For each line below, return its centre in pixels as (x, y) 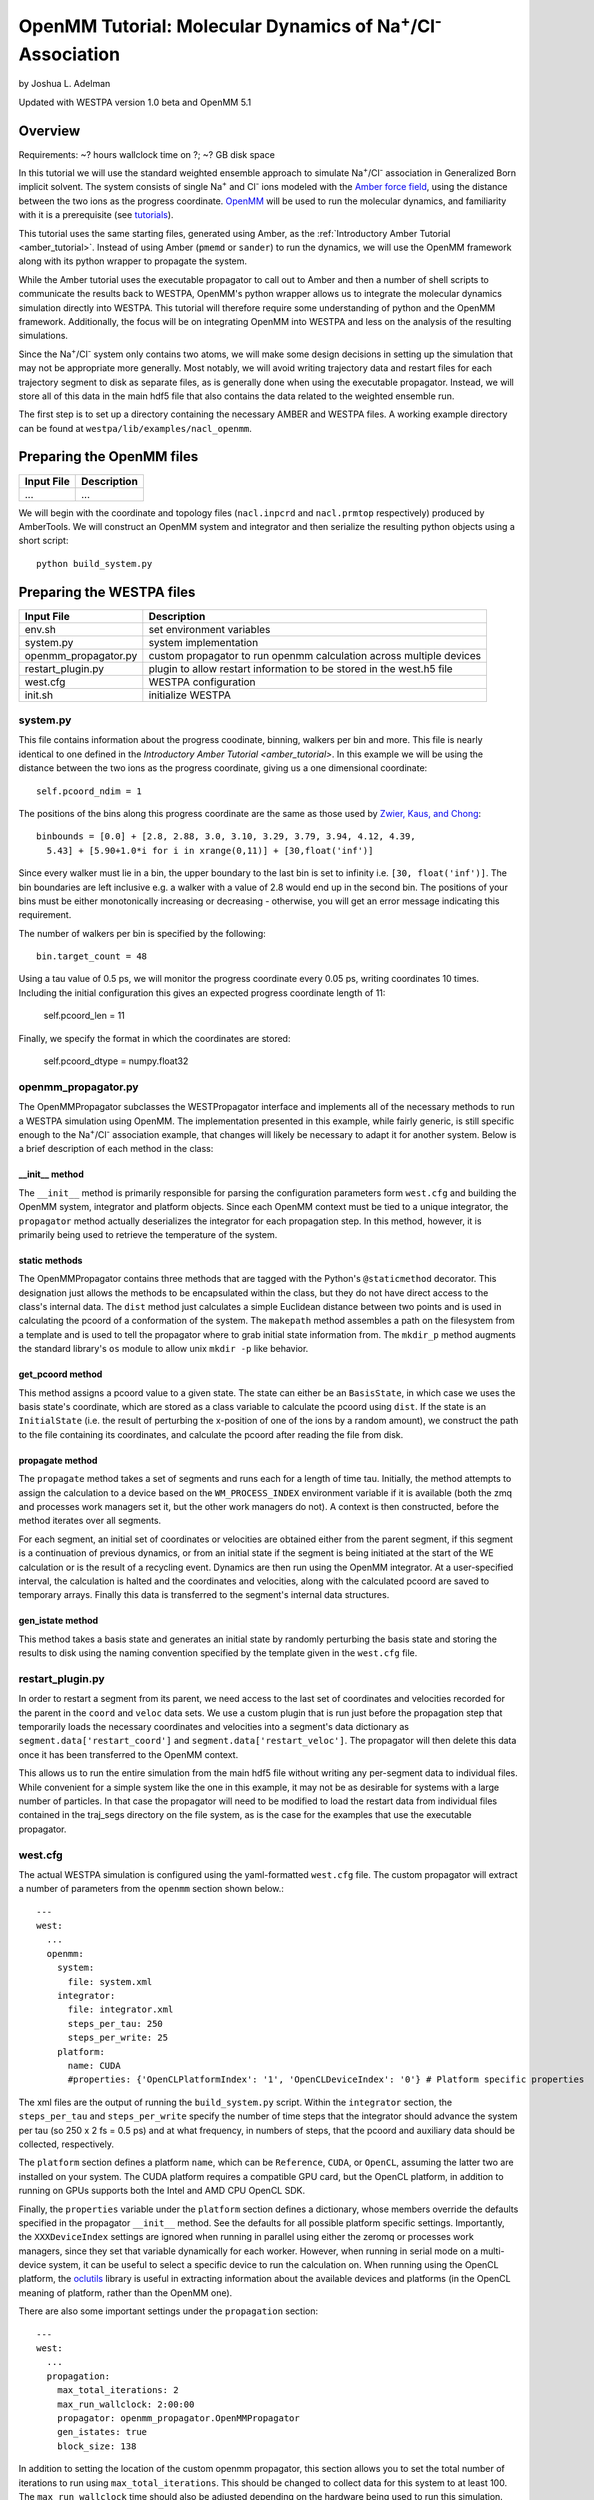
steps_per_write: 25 (118, 2038)
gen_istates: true (102, 2432)
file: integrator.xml (120, 2009)
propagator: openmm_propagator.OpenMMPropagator (178, 2418)
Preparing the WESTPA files (107, 591)
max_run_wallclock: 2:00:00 (125, 2404)
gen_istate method (58, 1621)
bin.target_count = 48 (92, 956)
